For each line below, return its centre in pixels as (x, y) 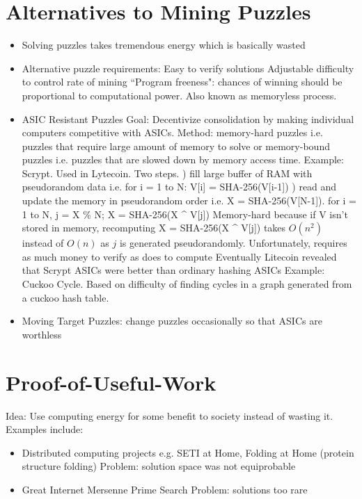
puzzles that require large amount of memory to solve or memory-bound (176, 146)
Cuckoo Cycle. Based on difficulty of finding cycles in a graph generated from (187, 284)
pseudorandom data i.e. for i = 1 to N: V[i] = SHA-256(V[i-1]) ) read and (179, 187)
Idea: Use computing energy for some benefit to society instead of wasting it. (170, 415)
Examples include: (45, 429)
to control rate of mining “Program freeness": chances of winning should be (182, 82)
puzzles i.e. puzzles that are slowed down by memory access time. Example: (183, 159)
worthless (42, 334)
